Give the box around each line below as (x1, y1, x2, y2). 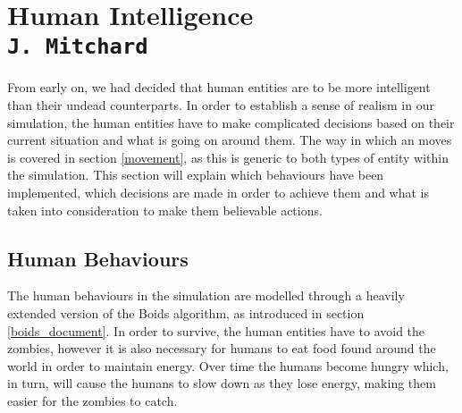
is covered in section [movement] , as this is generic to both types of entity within (7, 147, 449, 166)
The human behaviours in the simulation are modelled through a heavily (7, 286, 405, 305)
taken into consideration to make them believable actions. (7, 200, 323, 219)
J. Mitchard (7, 34, 148, 60)
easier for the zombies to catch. (7, 391, 178, 409)
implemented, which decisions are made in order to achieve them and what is (7, 183, 430, 201)
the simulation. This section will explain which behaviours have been (7, 165, 384, 184)
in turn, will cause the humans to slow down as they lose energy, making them (7, 374, 436, 392)
